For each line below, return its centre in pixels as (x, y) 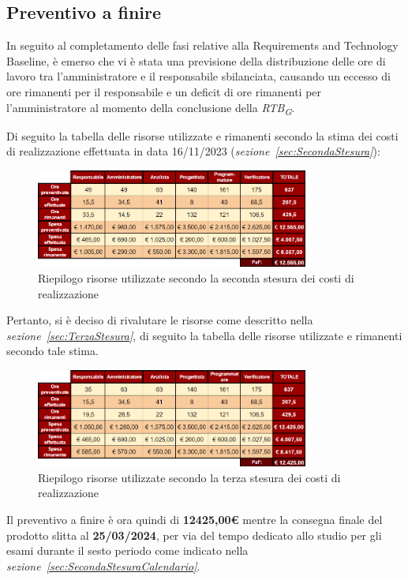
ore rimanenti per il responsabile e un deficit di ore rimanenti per (164, 91)
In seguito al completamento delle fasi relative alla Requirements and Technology (202, 45)
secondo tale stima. (52, 351)
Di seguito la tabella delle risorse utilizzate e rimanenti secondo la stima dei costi (202, 135)
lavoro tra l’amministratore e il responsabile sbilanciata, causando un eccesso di (198, 76)
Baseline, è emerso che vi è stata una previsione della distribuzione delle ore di (196, 60)
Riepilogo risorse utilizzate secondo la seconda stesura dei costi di (196, 278)
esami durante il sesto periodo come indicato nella (127, 550)
